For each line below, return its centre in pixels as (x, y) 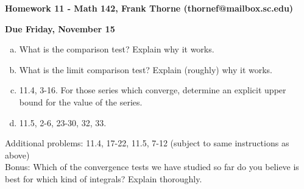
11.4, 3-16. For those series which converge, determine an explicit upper (153, 90)
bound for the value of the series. (81, 102)
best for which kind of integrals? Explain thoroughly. (104, 178)
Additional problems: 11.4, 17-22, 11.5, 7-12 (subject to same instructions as (147, 143)
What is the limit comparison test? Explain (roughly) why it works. (146, 69)
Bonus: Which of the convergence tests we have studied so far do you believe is (152, 167)
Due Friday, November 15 (60, 28)
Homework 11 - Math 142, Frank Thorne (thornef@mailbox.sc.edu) (149, 8)
